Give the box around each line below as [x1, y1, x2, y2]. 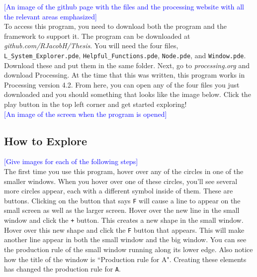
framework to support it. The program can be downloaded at [4, 30, 190, 41]
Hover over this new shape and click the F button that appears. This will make [4, 224, 245, 235]
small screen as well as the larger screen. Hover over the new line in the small [4, 205, 240, 215]
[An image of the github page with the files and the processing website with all [4, 1, 244, 11]
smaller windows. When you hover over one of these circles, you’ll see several [4, 176, 238, 186]
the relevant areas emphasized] [4, 11, 97, 21]
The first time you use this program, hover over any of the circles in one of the [4, 166, 244, 176]
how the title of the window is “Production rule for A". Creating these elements [4, 254, 247, 264]
